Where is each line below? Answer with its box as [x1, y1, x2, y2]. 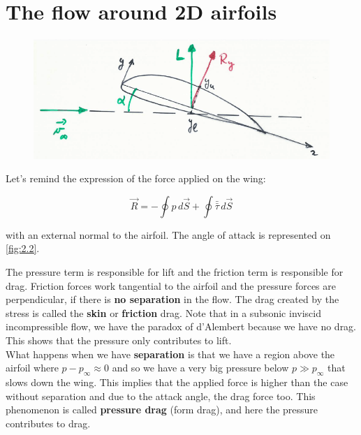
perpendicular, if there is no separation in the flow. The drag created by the [6, 292, 339, 307]
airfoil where [6, 360, 59, 375]
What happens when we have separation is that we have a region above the [6, 346, 335, 361]
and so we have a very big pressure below [112, 360, 289, 375]
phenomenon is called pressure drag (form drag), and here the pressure [6, 402, 318, 417]
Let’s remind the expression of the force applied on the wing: [6, 171, 266, 186]
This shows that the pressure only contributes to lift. [6, 332, 232, 347]
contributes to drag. [6, 415, 91, 430]
